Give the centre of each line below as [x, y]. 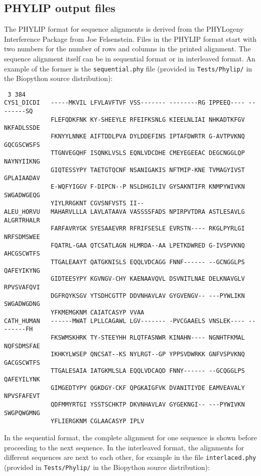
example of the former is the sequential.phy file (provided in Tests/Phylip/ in [128, 68]
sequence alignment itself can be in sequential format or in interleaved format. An [130, 58]
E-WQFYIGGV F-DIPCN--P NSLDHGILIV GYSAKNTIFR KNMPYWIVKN [148, 187]
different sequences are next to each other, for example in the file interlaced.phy [130, 457]
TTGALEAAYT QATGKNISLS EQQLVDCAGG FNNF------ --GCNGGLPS [148, 262]
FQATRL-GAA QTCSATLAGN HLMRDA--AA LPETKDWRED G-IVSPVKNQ [148, 245]
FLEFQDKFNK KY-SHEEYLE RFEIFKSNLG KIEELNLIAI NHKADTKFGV [148, 120]
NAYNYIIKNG [22, 162]
